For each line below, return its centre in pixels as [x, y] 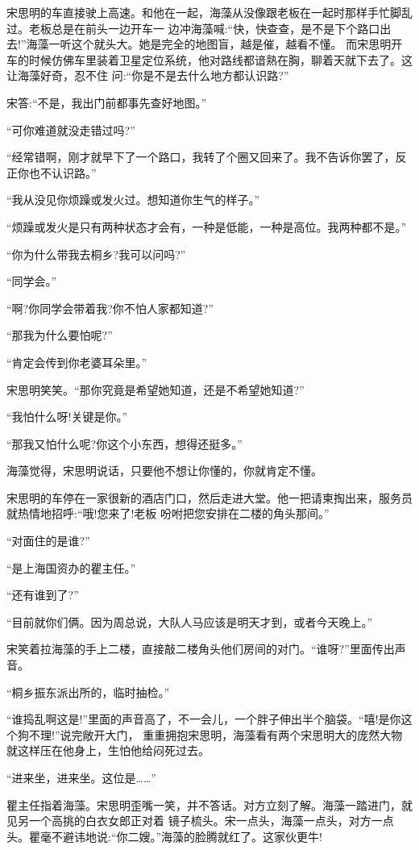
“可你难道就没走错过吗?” [71, 129]
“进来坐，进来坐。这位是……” [81, 777]
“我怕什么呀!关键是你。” [67, 417]
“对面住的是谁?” [48, 541]
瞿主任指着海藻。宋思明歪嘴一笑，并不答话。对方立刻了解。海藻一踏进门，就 [209, 804]
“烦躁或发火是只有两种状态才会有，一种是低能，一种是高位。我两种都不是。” [207, 226]
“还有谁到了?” [43, 595]
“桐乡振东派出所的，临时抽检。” [88, 692]
